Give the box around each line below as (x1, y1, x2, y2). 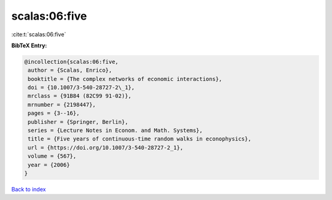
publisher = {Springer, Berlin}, (28, 118, 128, 125)
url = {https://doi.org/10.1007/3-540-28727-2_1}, (28, 144, 184, 151)
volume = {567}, (28, 153, 77, 160)
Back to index (11, 185, 46, 193)
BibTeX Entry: (11, 42, 47, 49)
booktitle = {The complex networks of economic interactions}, (28, 75, 223, 82)
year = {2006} (28, 161, 70, 168)
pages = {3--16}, (28, 110, 80, 117)
